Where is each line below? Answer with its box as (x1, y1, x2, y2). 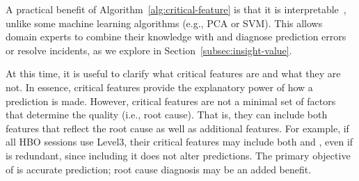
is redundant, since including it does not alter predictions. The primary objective (6, 148, 351, 162)
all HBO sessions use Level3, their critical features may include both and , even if (6, 134, 353, 149)
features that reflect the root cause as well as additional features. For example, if (6, 120, 349, 135)
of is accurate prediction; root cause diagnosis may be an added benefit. (6, 162, 312, 176)
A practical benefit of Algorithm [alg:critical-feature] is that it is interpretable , (6, 2, 346, 16)
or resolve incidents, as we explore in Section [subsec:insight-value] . (6, 42, 292, 57)
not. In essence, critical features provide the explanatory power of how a (6, 79, 313, 94)
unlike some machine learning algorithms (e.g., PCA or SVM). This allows (6, 15, 323, 30)
